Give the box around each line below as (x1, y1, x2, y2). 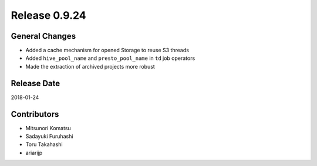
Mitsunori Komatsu (25, 124, 72, 131)
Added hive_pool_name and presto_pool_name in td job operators (25, 55, 195, 62)
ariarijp (25, 149, 43, 156)
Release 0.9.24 (11, 9, 86, 22)
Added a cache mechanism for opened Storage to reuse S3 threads (25, 47, 189, 54)
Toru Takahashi (25, 141, 63, 148)
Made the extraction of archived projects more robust (25, 63, 155, 70)
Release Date (11, 78, 60, 88)
